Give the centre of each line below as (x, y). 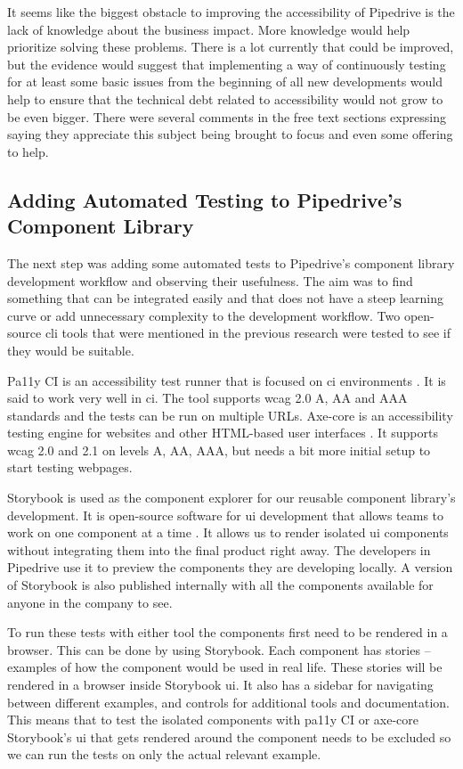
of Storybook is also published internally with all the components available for (220, 585)
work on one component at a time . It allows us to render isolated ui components (228, 532)
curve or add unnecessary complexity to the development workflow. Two (204, 315)
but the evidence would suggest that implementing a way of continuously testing (227, 64)
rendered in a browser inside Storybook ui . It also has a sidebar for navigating (220, 684)
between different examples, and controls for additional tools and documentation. (228, 702)
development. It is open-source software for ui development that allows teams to (226, 515)
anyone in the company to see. (90, 602)
